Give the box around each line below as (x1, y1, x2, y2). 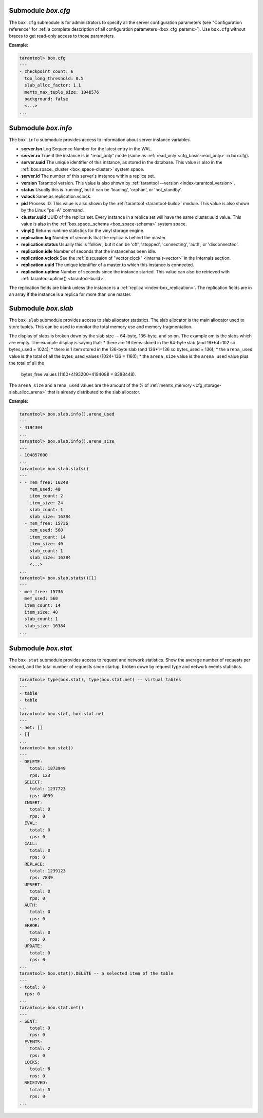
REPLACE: (24, 861, 45, 867)
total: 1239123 (29, 868, 66, 873)
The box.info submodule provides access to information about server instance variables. (9, 137, 191, 143)
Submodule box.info (9, 124, 73, 132)
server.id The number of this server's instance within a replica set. (21, 173, 155, 179)
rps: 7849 (29, 875, 53, 881)
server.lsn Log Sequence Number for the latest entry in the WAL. (21, 145, 152, 151)
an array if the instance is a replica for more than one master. (9, 291, 131, 297)
